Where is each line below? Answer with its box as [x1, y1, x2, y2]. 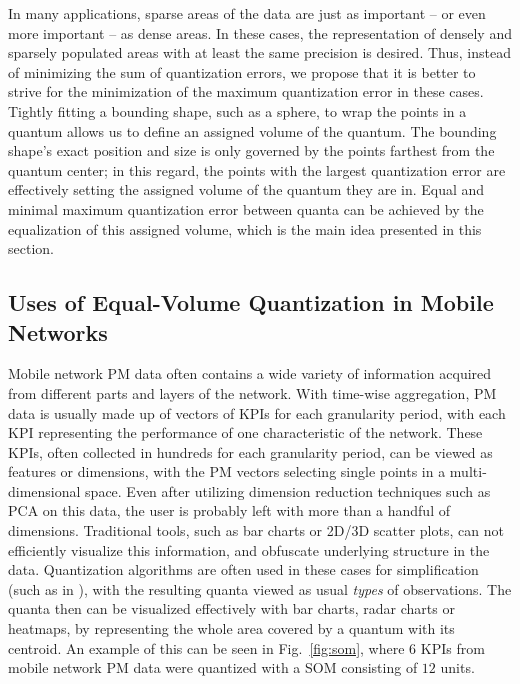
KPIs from [420, 637, 485, 658]
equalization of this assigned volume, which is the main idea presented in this [8, 218, 482, 239]
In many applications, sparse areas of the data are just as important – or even [8, 3, 486, 23]
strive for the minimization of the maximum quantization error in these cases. [8, 81, 484, 102]
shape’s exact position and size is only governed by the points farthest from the [8, 140, 495, 161]
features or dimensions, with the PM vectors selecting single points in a [8, 461, 446, 482]
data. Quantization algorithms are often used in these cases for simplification [8, 559, 479, 580]
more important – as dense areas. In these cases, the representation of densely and [8, 22, 512, 43]
